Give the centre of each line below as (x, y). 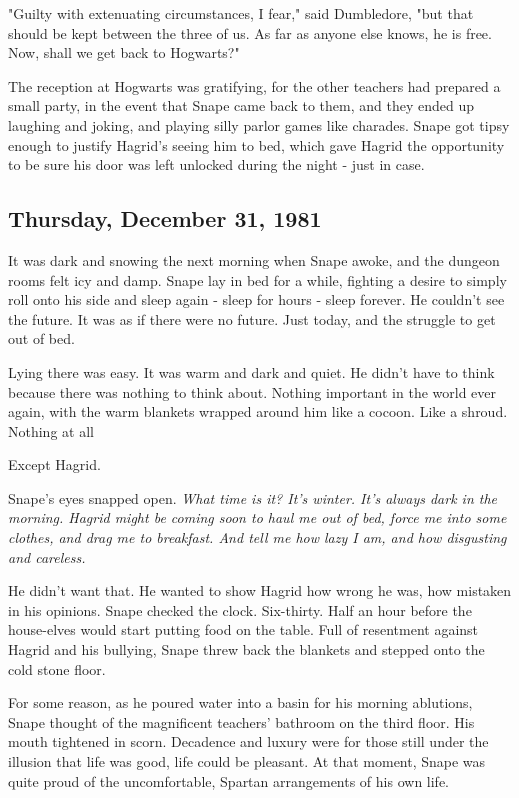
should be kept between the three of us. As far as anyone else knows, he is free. (250, 32)
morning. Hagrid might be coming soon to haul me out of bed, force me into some (257, 517)
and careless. (47, 556)
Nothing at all (51, 430)
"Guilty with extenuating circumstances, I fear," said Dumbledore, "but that (241, 13)
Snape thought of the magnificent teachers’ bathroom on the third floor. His (241, 721)
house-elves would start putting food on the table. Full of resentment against (243, 629)
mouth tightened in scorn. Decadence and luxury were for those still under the (248, 741)
